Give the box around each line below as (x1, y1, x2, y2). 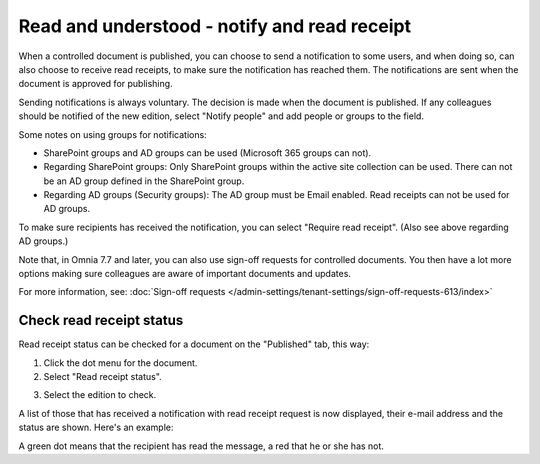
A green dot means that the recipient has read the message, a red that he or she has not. (18, 440, 385, 452)
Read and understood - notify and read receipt (18, 15, 412, 37)
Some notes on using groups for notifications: (18, 128, 207, 140)
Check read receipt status (18, 312, 184, 329)
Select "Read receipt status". (43, 371, 162, 383)
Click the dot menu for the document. (43, 356, 198, 369)
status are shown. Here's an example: (18, 421, 174, 434)
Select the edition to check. (43, 389, 157, 401)
